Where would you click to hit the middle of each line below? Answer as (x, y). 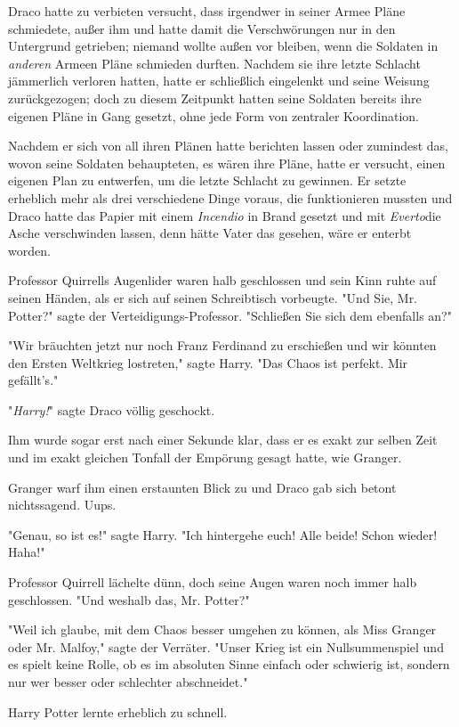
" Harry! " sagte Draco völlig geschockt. (112, 409)
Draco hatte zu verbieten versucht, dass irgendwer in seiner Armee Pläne (207, 11)
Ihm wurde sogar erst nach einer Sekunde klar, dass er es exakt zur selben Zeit (223, 440)
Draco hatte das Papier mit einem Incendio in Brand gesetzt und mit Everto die (225, 215)
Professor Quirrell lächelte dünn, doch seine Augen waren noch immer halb (213, 582)
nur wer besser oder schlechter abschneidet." (128, 682)
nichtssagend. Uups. (62, 505)
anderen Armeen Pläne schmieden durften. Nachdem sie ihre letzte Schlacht (214, 63)
